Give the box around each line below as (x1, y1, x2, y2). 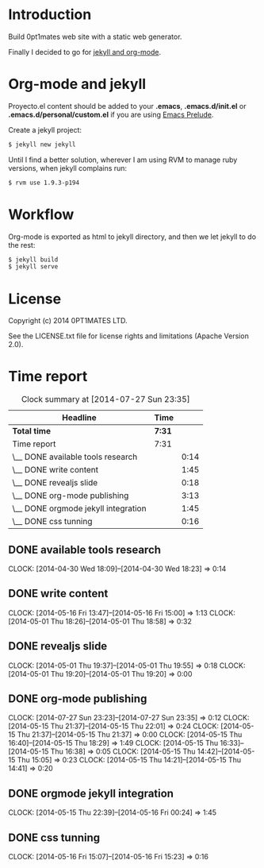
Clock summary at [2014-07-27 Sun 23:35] (21, 394, 190, 405)
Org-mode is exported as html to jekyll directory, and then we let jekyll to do (8, 232, 256, 241)
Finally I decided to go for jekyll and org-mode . (8, 47, 162, 56)
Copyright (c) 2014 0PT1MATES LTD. (8, 316, 128, 326)
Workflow (8, 205, 75, 223)
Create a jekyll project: (8, 125, 82, 134)
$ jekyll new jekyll (8, 141, 77, 149)
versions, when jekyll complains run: (8, 163, 128, 172)
